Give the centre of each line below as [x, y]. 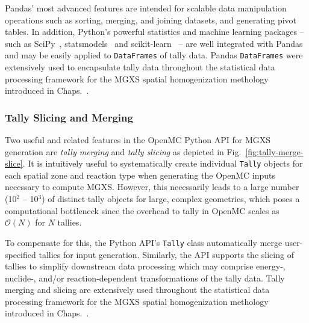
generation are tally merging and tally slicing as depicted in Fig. [123, 151]
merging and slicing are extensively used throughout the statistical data [137, 290]
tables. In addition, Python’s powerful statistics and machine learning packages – [154, 32]
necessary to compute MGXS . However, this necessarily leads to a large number [152, 187]
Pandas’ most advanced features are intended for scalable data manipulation [146, 8]
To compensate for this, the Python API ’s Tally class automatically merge [144, 242]
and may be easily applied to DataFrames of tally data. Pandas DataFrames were [154, 55]
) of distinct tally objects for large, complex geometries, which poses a [171, 199]
